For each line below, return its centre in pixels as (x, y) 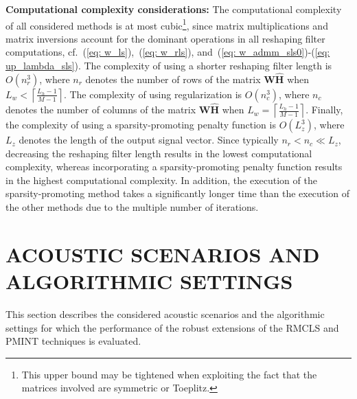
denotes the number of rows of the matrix (173, 79)
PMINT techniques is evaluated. (73, 341)
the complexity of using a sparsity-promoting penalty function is (141, 125)
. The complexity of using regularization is (153, 94)
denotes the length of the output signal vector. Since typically (149, 140)
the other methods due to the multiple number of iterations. (132, 207)
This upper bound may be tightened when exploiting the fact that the (169, 374)
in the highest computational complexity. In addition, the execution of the (161, 180)
